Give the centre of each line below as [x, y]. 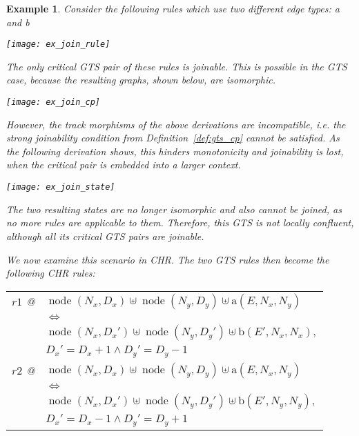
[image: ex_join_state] [61, 187]
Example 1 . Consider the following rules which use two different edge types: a [173, 8]
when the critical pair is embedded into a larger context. [124, 165]
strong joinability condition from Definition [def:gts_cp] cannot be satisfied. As [173, 138]
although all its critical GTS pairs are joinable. [105, 236]
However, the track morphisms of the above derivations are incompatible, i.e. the [176, 124]
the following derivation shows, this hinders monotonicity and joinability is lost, [175, 151]
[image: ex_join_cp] [54, 102]
